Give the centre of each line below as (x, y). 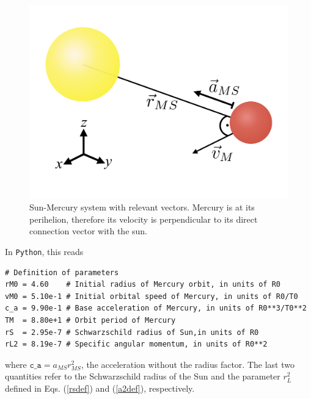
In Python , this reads (44, 251)
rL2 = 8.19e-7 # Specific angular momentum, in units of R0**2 (136, 344)
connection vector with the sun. (89, 231)
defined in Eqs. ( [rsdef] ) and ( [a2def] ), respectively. (100, 388)
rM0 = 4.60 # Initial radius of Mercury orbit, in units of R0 (143, 285)
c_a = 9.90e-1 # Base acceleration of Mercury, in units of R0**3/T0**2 (156, 308)
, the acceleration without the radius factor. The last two (188, 364)
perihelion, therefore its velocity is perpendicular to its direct (144, 219)
